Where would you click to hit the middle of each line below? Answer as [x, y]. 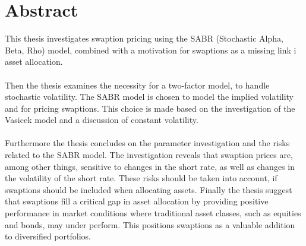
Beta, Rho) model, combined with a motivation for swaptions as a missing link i [151, 50]
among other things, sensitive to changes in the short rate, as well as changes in [150, 166]
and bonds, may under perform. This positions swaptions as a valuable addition [150, 224]
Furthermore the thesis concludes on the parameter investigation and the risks [147, 143]
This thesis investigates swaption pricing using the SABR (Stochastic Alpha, [144, 38]
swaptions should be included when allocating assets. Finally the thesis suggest [149, 189]
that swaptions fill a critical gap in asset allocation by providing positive [137, 201]
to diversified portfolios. [48, 236]
